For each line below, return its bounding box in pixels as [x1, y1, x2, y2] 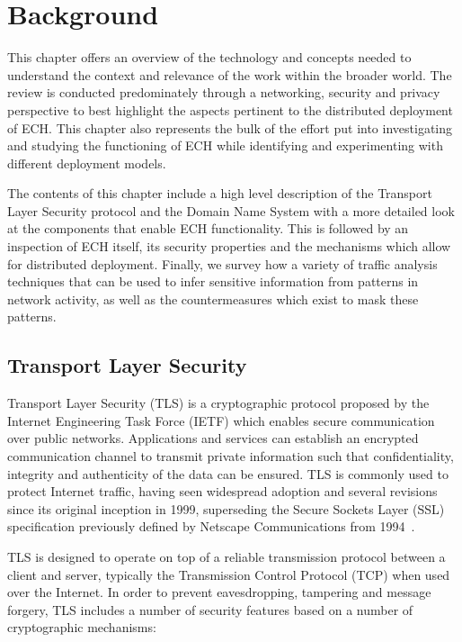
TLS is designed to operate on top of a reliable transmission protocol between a [7, 547, 446, 565]
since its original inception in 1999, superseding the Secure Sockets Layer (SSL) [7, 499, 445, 518]
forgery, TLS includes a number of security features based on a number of [7, 600, 413, 619]
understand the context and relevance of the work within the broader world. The [7, 65, 452, 84]
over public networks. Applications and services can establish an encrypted [7, 429, 419, 448]
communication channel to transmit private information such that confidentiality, [7, 447, 454, 466]
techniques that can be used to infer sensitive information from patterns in [7, 272, 419, 291]
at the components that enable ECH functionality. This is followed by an [7, 219, 409, 238]
